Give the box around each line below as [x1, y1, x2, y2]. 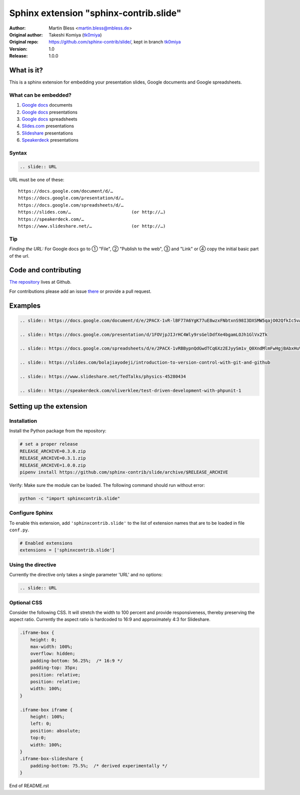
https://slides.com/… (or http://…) [18, 209, 166, 215]
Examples [9, 301, 41, 310]
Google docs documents [21, 102, 72, 108]
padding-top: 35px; [30, 665, 78, 670]
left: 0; [30, 721, 52, 726]
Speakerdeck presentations [21, 137, 78, 143]
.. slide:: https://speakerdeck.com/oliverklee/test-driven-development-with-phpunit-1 [19, 388, 241, 393]
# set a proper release [19, 441, 78, 447]
